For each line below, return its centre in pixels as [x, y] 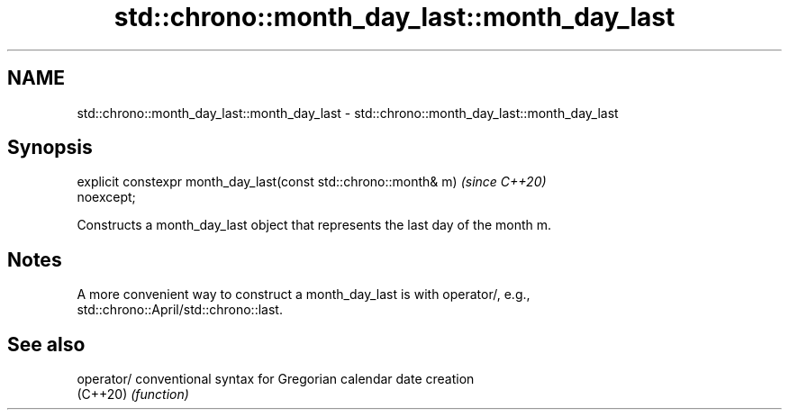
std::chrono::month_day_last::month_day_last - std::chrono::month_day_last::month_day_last [348, 113]
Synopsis [50, 148]
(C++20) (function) [133, 394]
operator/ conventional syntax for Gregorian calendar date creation [276, 379]
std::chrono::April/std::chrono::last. [180, 310]
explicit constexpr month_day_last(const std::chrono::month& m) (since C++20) [312, 182]
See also [46, 344]
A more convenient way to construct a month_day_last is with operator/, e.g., [304, 295]
